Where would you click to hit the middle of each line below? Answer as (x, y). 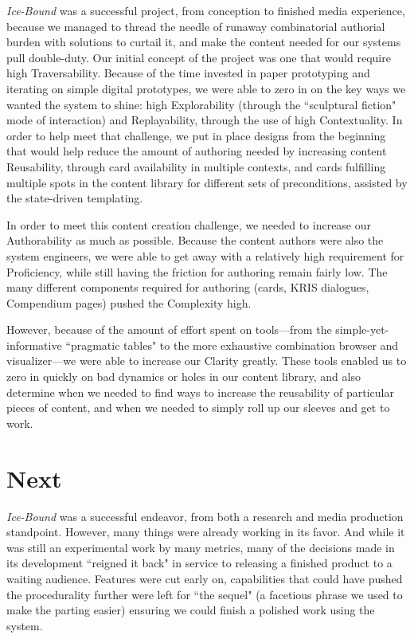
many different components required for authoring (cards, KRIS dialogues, (188, 287)
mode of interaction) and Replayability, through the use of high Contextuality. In (205, 120)
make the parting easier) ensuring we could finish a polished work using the (191, 610)
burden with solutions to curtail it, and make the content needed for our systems (204, 42)
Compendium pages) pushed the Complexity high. (129, 302)
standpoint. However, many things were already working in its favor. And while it (206, 532)
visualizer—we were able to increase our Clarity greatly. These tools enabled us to (207, 361)
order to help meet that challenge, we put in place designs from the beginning (196, 135)
